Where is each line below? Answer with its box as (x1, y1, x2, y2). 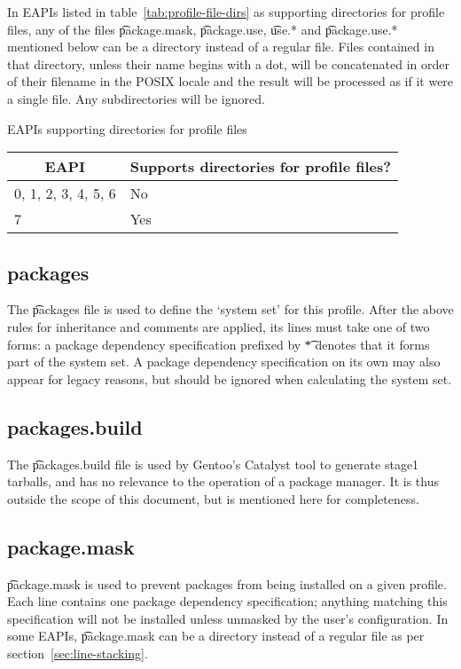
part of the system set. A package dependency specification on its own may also (7, 352, 441, 371)
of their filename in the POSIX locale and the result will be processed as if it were (7, 72, 454, 91)
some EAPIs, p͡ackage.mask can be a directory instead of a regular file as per (7, 626, 425, 645)
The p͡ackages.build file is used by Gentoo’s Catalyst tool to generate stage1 (7, 454, 419, 473)
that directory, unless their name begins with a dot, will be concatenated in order (7, 54, 449, 73)
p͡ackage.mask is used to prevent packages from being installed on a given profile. (7, 574, 447, 593)
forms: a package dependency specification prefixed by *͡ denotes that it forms (7, 334, 430, 353)
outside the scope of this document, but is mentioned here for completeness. (7, 489, 419, 508)
